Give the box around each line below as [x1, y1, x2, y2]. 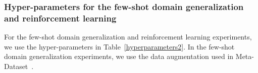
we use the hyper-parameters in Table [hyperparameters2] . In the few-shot [4, 41, 235, 51]
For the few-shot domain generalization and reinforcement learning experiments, [4, 31, 252, 42]
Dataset [4, 60, 28, 71]
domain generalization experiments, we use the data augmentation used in [4, 51, 234, 61]
